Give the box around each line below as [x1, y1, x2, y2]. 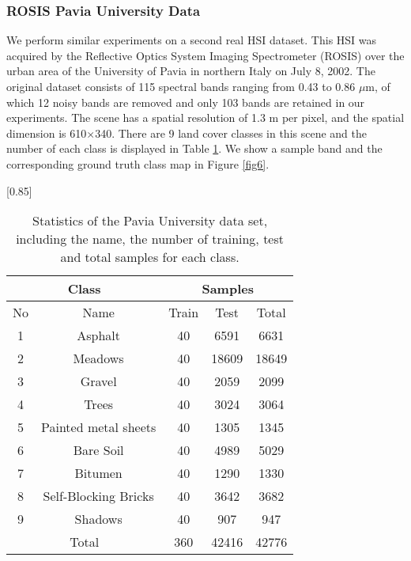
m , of [365, 78, 390, 94]
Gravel [80, 372, 117, 391]
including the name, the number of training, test [16, 229, 285, 248]
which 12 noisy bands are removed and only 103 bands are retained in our [6, 93, 365, 110]
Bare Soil [73, 441, 124, 460]
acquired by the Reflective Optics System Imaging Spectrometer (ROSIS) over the [6, 47, 405, 63]
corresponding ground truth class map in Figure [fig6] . [6, 155, 270, 172]
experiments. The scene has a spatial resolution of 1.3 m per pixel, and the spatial [6, 109, 405, 126]
